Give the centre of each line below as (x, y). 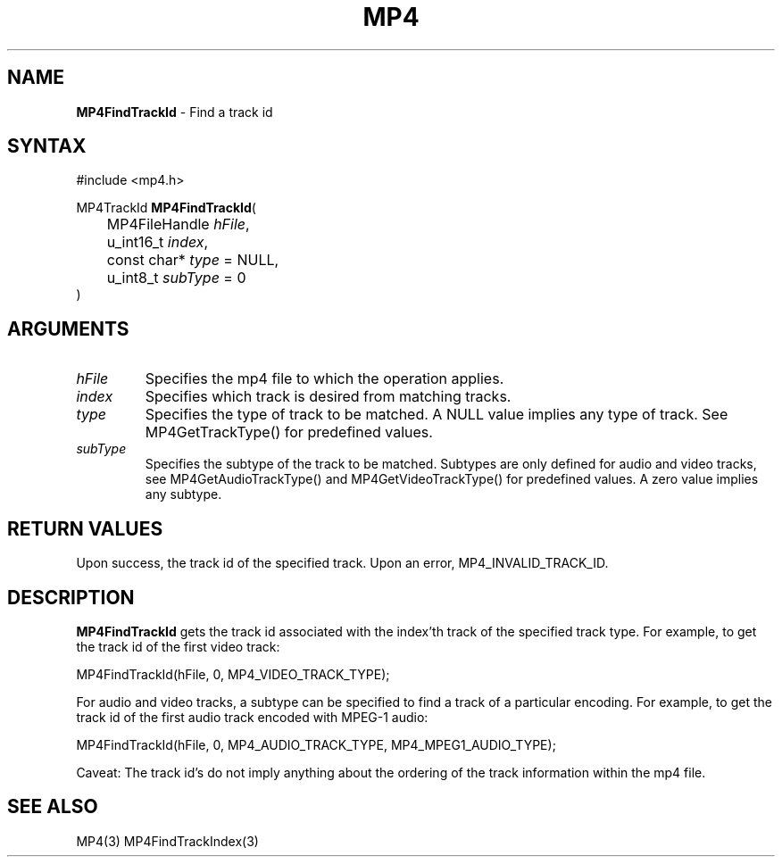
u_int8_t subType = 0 (176, 278)
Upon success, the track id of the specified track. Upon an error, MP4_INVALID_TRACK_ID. (342, 563)
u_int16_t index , (158, 242)
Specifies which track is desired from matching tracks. (328, 397)
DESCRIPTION (71, 597)
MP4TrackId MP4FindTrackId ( (166, 208)
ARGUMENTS (68, 328)
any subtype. (183, 494)
